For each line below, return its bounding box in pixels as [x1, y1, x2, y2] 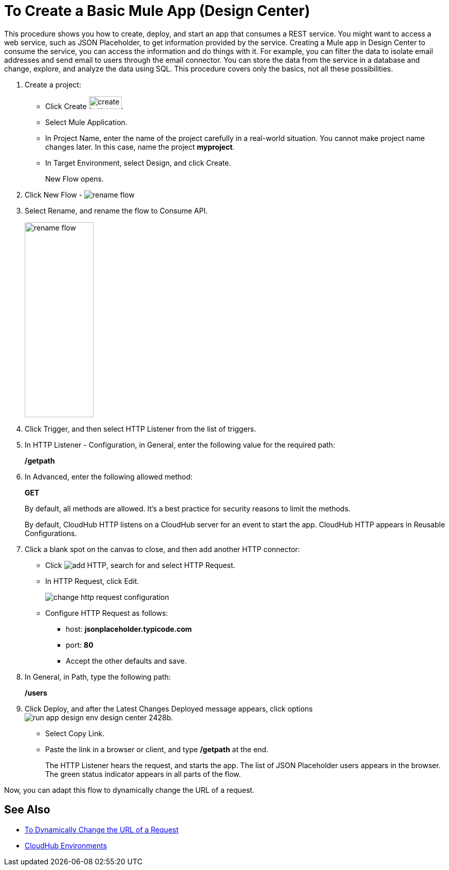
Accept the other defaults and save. [66, 656, 187, 665]
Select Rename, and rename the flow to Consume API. [25, 206, 208, 215]
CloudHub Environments [25, 841, 107, 850]
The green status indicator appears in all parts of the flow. [45, 769, 241, 778]
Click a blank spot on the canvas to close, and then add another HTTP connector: [25, 544, 300, 554]
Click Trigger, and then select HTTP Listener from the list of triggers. [25, 424, 256, 433]
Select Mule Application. [45, 117, 127, 127]
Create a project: [25, 80, 81, 89]
